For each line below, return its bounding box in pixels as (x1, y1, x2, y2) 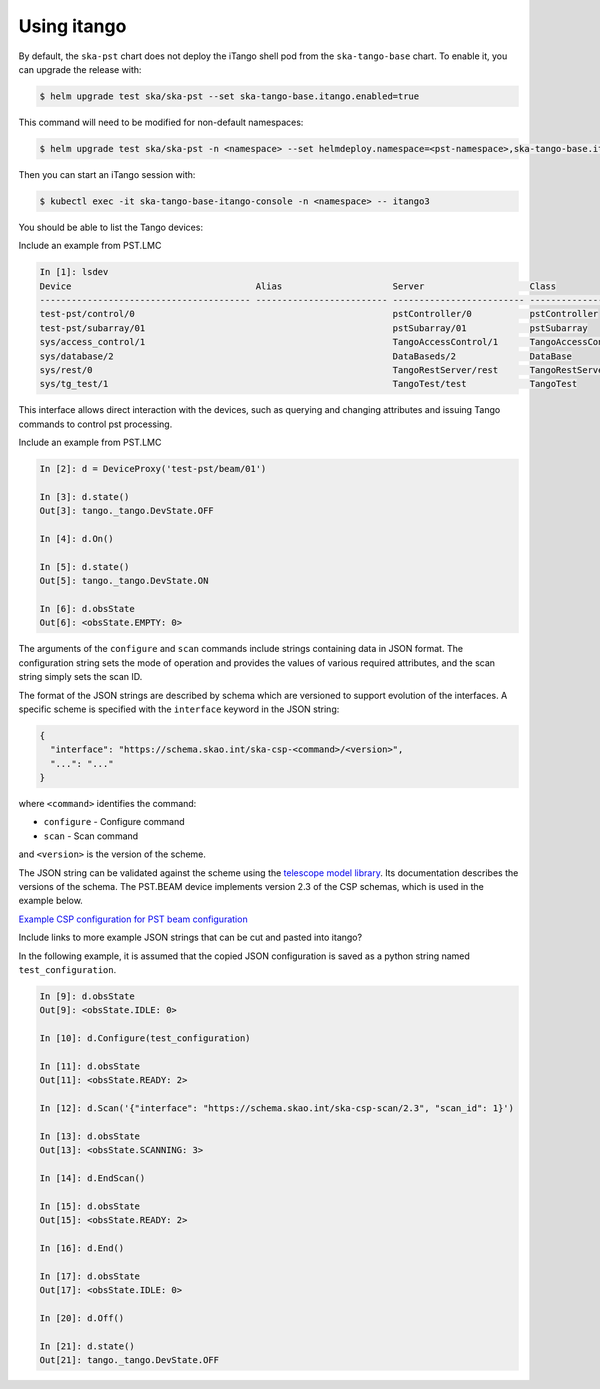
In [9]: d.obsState (39, 990, 135, 1002)
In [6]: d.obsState (39, 603, 135, 614)
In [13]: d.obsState (39, 1130, 140, 1142)
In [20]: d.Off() (39, 1312, 125, 1324)
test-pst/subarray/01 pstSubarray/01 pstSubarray (39, 322, 589, 334)
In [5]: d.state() (39, 561, 130, 572)
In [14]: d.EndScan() (39, 1173, 146, 1184)
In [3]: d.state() (39, 491, 130, 502)
